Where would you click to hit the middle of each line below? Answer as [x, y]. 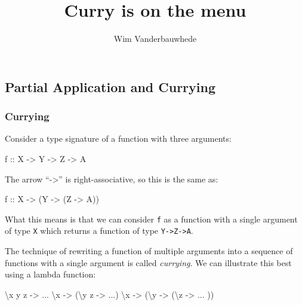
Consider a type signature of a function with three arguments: [118, 138]
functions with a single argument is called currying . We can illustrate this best [148, 262]
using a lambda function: [50, 274]
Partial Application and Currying [110, 86]
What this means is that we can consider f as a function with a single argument [151, 219]
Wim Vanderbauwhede [155, 39]
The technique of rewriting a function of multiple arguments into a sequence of [149, 251]
